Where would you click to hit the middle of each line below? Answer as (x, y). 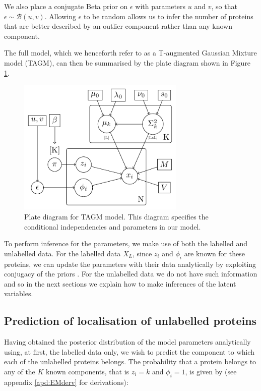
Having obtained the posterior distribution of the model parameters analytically (127, 342)
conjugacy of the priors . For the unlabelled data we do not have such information (131, 274)
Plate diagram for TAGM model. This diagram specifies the (116, 216)
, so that (224, 6)
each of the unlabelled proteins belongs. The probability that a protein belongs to (130, 361)
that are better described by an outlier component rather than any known (118, 26)
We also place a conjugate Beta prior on (66, 6)
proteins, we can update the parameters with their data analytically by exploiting (130, 264)
